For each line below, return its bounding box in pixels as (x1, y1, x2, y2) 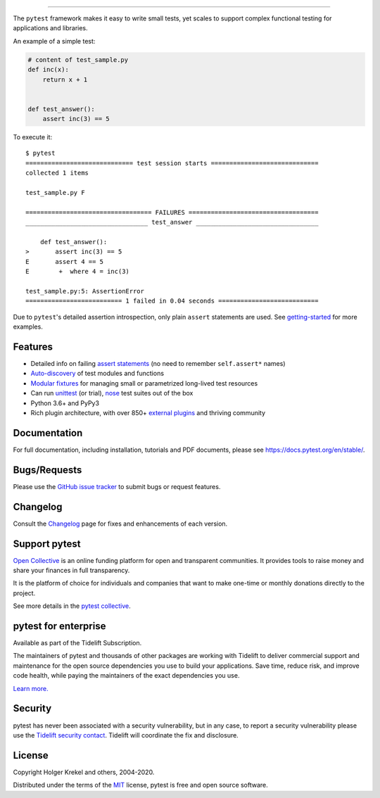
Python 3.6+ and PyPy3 (30, 398, 100, 407)
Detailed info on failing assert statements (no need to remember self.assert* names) (30, 360, 286, 368)
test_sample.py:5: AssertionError (25, 287, 144, 295)
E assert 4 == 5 (25, 258, 104, 265)
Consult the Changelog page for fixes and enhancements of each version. (13, 519, 228, 528)
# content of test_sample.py (27, 56, 129, 63)
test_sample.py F (25, 189, 85, 197)
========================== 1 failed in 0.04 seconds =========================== (25, 297, 319, 305)
